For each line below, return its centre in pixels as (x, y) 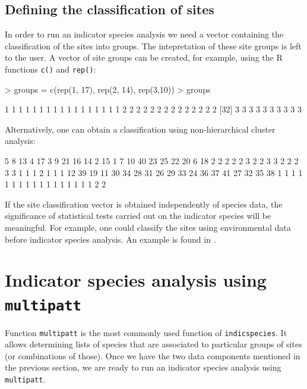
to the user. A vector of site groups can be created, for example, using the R (144, 57)
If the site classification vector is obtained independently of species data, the (144, 204)
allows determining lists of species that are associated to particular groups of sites (153, 344)
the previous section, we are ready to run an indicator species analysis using (143, 367)
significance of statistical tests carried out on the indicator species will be (138, 216)
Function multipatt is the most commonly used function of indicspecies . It (146, 332)
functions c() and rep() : (50, 69)
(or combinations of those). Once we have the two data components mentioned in (153, 355)
